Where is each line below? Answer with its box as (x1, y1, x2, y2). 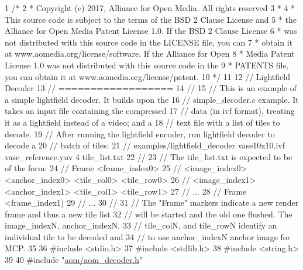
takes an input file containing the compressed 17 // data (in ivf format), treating (5, 105, 295, 117)
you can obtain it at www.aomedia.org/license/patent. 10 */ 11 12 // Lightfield (5, 70, 290, 82)
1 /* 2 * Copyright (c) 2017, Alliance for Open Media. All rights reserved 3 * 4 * (5, 2, 295, 13)
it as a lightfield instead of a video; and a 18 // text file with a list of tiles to (5, 116, 280, 128)
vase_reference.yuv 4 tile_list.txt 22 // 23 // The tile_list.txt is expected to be (5, 150, 292, 162)
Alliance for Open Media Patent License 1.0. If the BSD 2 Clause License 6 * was (5, 25, 297, 37)
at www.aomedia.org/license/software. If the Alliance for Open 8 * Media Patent (5, 47, 295, 60)
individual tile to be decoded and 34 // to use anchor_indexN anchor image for (5, 230, 291, 243)
